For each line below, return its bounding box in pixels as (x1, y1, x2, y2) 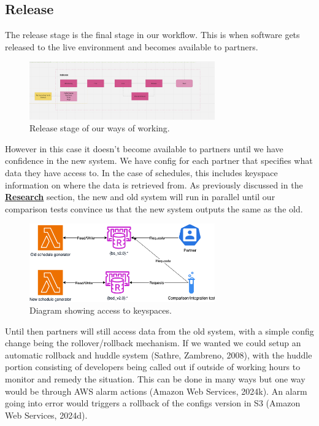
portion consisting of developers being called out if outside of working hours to (5, 360, 301, 373)
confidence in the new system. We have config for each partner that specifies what (5, 154, 313, 167)
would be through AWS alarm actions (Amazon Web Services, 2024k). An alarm (5, 384, 307, 397)
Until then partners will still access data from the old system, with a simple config (5, 324, 314, 337)
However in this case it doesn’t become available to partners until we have (5, 142, 283, 155)
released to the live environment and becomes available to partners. (5, 40, 258, 53)
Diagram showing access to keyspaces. (29, 304, 172, 317)
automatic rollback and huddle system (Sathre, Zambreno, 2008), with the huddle (5, 348, 312, 361)
